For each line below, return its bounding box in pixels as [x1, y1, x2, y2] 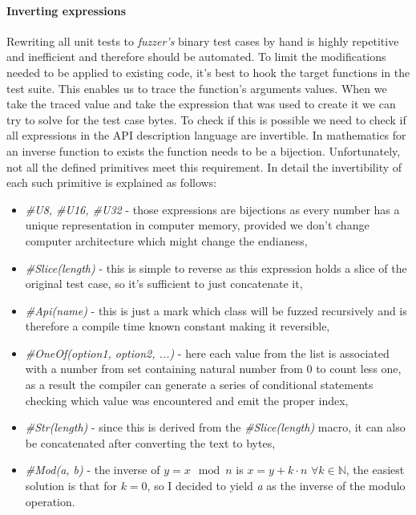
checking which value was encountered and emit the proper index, [25, 391, 349, 408]
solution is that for [25, 477, 117, 494]
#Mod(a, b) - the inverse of [25, 461, 160, 478]
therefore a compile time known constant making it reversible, [25, 318, 330, 335]
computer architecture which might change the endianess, [25, 232, 308, 249]
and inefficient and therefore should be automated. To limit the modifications [6, 48, 386, 65]
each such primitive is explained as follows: [6, 174, 217, 191]
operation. [25, 493, 75, 509]
